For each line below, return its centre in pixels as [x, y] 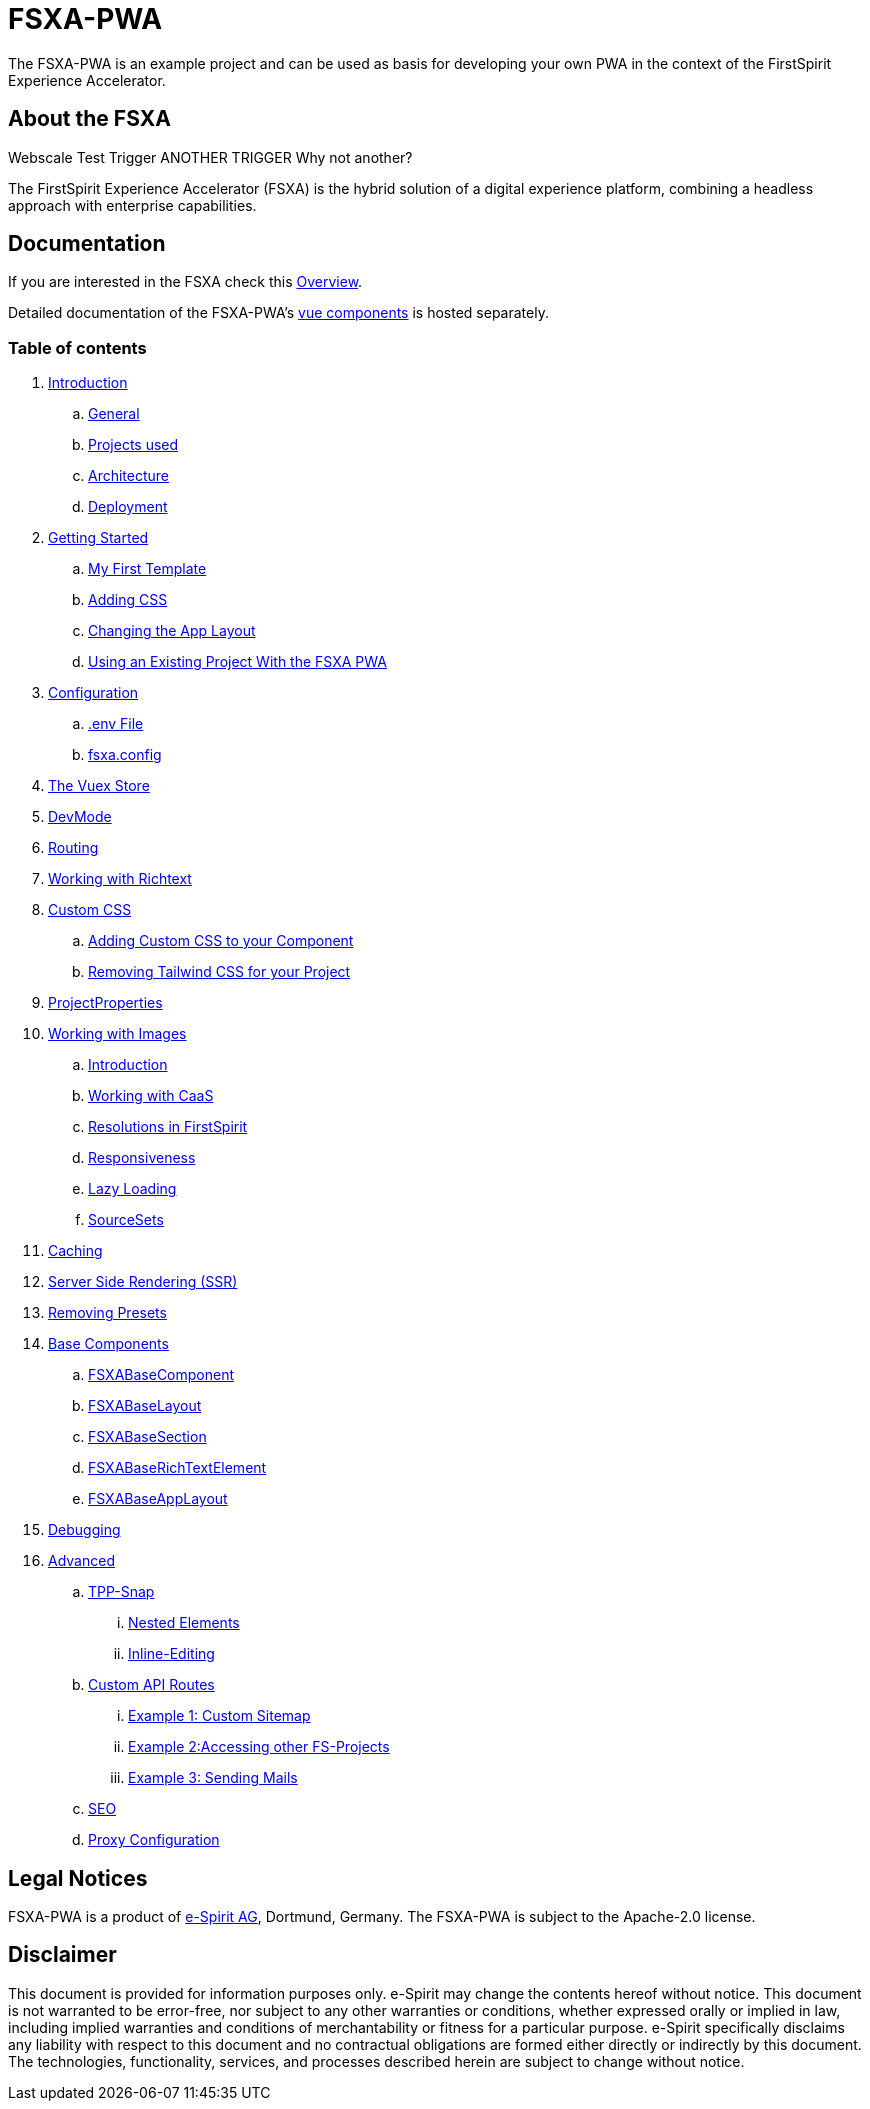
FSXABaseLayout [145, 1406]
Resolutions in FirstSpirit [168, 1127]
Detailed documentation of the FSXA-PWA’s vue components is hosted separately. [278, 313]
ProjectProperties [105, 1003]
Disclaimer [62, 1955]
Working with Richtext [120, 879]
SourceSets [126, 1220]
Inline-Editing [171, 1654]
